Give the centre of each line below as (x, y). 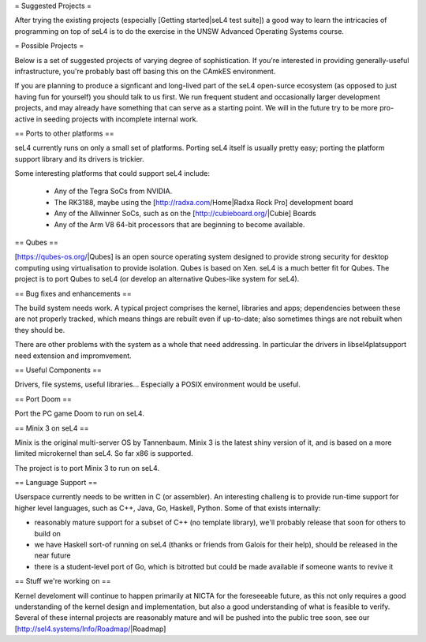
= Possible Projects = (49, 46)
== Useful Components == (58, 370)
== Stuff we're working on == (63, 581)
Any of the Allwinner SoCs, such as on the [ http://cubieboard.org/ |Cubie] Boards (185, 214)
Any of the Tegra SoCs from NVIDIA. (113, 191)
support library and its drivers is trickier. (80, 159)
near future (52, 555)
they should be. (40, 330)
